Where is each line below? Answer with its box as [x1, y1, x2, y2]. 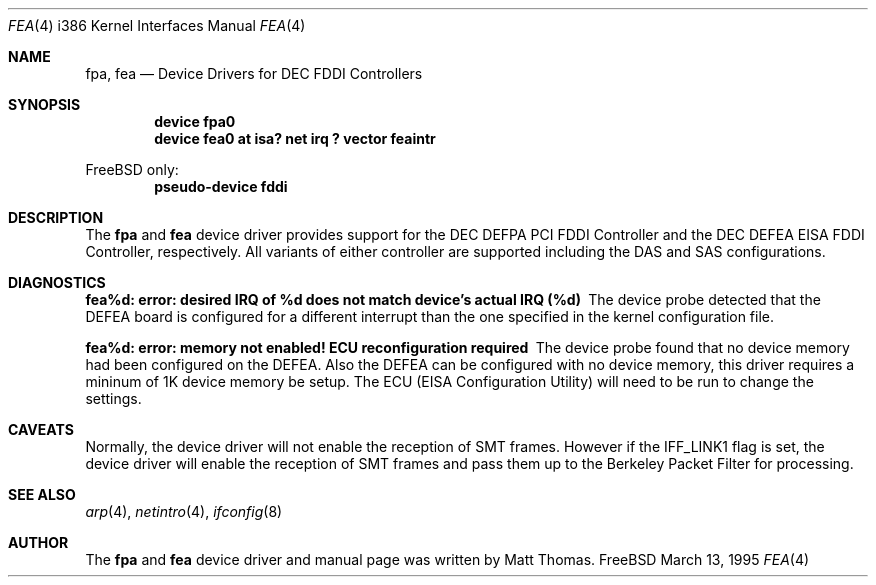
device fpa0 [154, 113, 236, 130]
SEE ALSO [8, 486, 76, 503]
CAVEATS [8, 421, 74, 438]
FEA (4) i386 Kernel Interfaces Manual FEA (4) [8, 17, 306, 34]
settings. [85, 390, 142, 407]
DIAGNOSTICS [8, 274, 106, 291]
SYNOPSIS [8, 96, 81, 113]
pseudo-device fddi [154, 178, 288, 195]
